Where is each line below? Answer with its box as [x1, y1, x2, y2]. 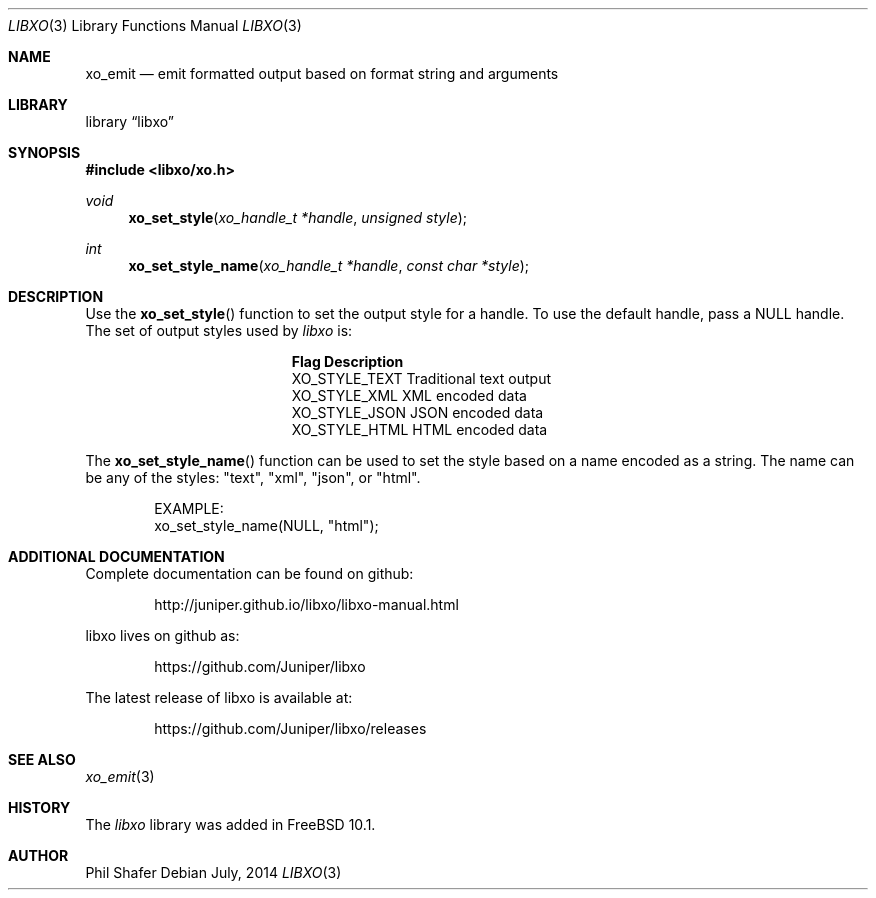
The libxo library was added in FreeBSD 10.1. [85, 816, 376, 833]
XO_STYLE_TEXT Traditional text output [291, 370, 552, 387]
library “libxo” [85, 113, 174, 130]
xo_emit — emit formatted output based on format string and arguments [85, 65, 559, 82]
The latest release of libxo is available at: [85, 689, 353, 706]
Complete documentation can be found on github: [85, 565, 414, 582]
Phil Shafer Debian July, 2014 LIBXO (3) [85, 864, 342, 881]
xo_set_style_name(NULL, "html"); [154, 517, 379, 534]
